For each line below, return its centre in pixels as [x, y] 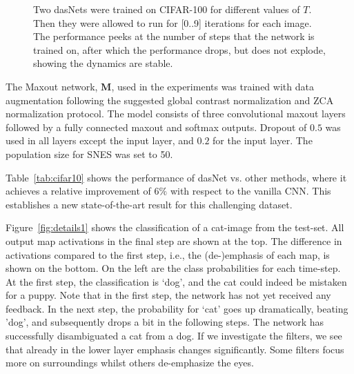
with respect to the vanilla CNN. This [250, 191]
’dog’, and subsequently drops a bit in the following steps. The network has [165, 322]
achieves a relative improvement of [78, 191]
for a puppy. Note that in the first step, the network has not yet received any [168, 295]
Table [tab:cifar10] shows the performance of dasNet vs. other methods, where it [176, 177]
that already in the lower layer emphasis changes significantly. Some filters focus [175, 349]
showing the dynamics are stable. [103, 63]
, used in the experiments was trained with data [213, 86]
